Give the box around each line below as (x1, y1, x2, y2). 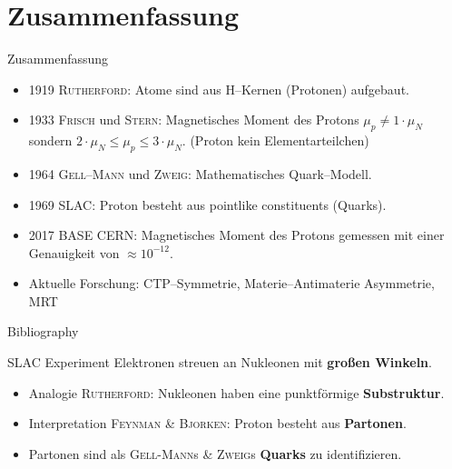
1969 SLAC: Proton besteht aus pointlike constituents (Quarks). (28, 195, 387, 214)
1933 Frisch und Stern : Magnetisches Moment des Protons (28, 110, 359, 129)
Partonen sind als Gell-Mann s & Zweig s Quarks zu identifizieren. (28, 444, 402, 463)
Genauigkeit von (28, 243, 120, 262)
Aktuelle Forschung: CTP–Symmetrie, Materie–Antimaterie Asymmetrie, (28, 274, 435, 293)
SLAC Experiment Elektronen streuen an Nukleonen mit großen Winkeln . (7, 353, 432, 372)
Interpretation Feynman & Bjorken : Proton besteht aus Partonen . (28, 414, 407, 433)
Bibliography (7, 322, 79, 341)
